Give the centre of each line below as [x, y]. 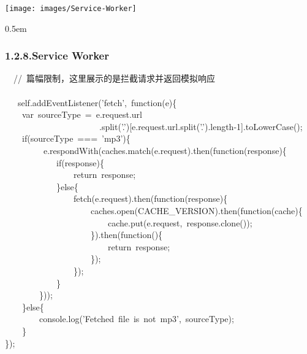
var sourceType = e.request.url [82, 114]
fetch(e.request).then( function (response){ [150, 198]
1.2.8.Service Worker [57, 56]
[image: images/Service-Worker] [71, 9]
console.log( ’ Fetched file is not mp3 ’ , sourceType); [136, 319]
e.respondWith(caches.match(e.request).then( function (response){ [165, 151]
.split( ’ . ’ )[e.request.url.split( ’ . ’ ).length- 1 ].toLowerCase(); [201, 126]
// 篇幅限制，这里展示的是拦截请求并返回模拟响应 [114, 78]
